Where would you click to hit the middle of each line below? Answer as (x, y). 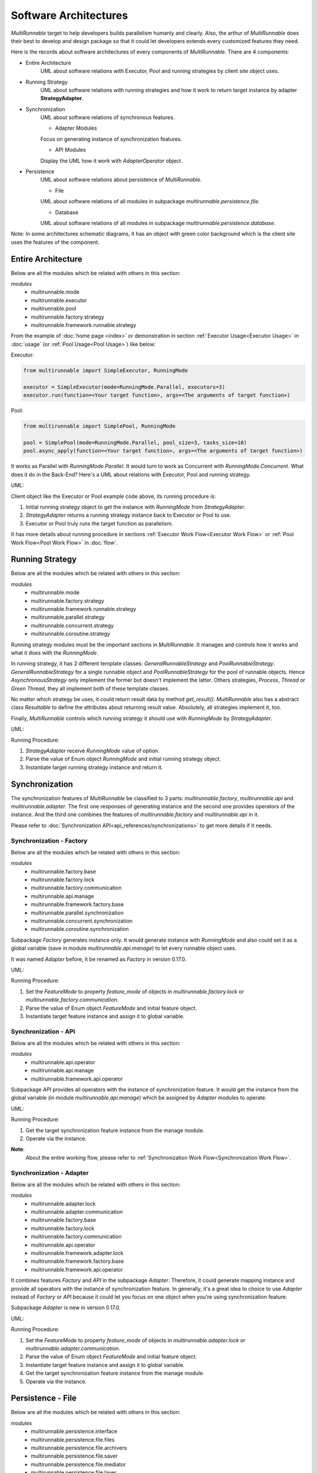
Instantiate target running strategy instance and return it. (94, 767)
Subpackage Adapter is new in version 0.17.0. (66, 1307)
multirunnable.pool (54, 309)
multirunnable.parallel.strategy (68, 617)
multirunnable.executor (59, 300)
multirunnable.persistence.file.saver (74, 1456)
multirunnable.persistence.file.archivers (79, 1448)
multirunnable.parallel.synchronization (77, 913)
